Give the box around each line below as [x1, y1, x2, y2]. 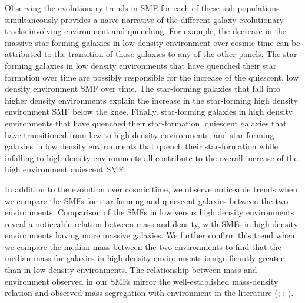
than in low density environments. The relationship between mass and [5, 264, 257, 276]
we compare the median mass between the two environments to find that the [5, 240, 281, 252]
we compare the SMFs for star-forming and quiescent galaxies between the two [5, 194, 289, 207]
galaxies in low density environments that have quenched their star [35, 59, 277, 71]
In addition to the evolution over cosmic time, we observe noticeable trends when [5, 182, 297, 195]
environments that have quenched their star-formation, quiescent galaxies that [5, 116, 287, 129]
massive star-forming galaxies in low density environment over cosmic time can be [5, 36, 300, 48]
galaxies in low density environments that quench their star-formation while [5, 140, 279, 152]
